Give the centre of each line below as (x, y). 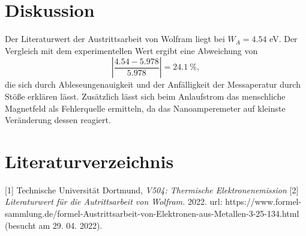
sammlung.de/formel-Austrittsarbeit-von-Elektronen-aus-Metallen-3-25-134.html (152, 213)
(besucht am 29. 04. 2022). (54, 225)
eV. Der (283, 39)
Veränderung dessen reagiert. (58, 120)
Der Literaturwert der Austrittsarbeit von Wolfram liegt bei (115, 39)
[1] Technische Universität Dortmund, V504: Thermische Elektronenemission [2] (152, 189)
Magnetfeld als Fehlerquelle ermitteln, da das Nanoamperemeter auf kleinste (145, 108)
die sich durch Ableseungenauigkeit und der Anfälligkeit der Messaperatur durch (153, 84)
